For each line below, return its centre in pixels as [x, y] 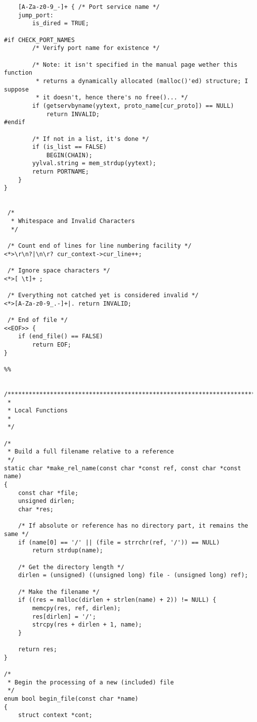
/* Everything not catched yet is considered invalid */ [103, 295]
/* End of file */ [38, 320]
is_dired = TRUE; [61, 23]
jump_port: [36, 15]
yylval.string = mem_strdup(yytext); [94, 163]
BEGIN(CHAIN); [69, 155]
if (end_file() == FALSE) [61, 337]
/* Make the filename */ [59, 592]
